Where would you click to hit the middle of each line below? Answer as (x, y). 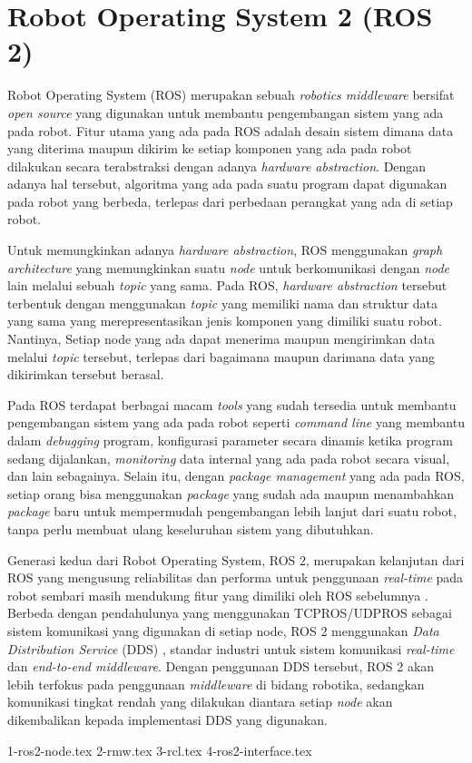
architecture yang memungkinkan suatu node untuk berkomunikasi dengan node (229, 267)
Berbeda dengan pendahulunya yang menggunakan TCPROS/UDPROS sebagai (230, 613)
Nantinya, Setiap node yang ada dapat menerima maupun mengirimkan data (221, 339)
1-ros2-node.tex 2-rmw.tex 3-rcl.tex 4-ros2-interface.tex (160, 750)
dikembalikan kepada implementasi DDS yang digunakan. (167, 719)
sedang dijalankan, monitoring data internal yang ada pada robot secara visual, (229, 458)
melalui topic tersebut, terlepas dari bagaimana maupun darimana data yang (221, 356)
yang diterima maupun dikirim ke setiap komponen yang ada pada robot (210, 148)
